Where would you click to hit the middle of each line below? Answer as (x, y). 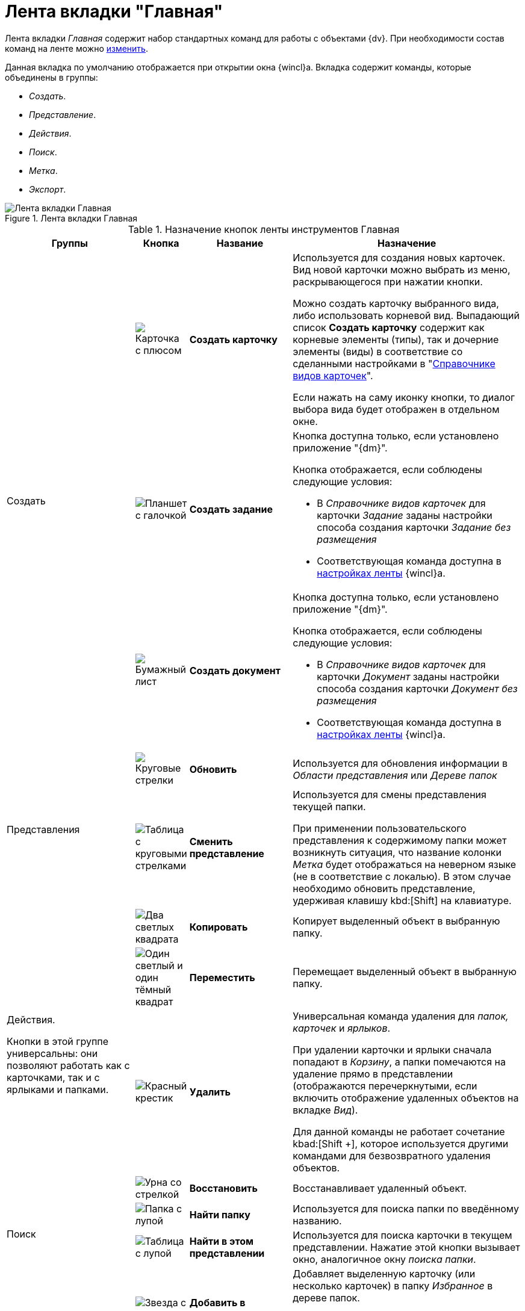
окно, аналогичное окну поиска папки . (384, 1259)
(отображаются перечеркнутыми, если (385, 1086)
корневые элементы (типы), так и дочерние (396, 339)
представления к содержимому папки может (400, 840)
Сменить (211, 841)
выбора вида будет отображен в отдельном (396, 409)
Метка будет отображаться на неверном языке (405, 864)
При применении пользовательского (380, 828)
